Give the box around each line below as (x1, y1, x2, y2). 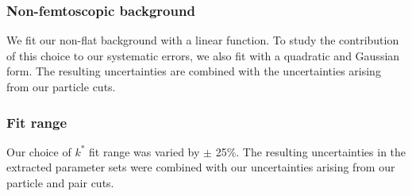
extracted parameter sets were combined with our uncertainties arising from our (6, 159, 395, 175)
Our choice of (6, 143, 71, 159)
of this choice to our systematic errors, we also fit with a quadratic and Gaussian (6, 47, 400, 63)
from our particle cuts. (6, 79, 116, 94)
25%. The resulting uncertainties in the (215, 143, 406, 159)
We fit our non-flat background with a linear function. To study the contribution (6, 32, 399, 48)
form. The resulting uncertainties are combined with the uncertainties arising (6, 63, 381, 79)
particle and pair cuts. (6, 175, 114, 190)
